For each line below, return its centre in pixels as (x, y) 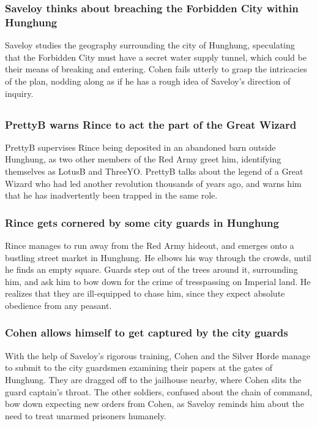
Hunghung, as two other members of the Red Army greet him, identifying (143, 159)
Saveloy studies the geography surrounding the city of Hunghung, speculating (150, 45)
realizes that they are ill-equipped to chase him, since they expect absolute (145, 293)
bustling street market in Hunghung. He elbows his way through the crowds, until (158, 257)
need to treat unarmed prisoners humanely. (86, 415)
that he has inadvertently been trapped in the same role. (111, 195)
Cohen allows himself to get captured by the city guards (147, 333)
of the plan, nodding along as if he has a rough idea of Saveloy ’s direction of (148, 81)
